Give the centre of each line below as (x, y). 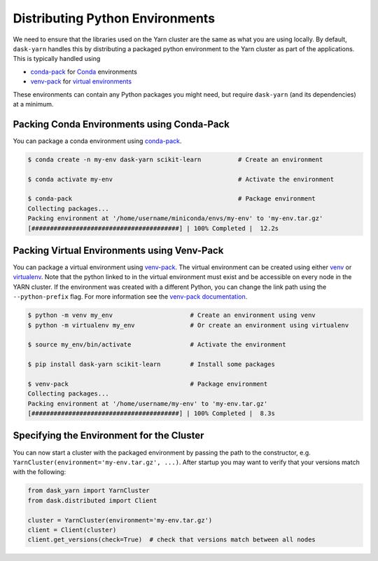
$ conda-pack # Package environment (172, 199)
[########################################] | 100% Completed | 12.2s (153, 228)
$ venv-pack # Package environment (148, 384)
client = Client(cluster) (72, 530)
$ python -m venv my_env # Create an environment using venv (172, 315)
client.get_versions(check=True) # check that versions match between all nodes (172, 540)
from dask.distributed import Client (92, 500)
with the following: (40, 472)
